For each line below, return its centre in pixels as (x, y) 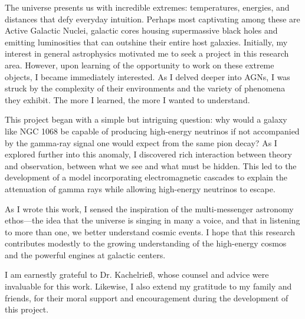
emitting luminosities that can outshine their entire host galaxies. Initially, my (146, 42)
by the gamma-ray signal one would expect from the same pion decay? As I (141, 142)
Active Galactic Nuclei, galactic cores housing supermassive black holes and (141, 30)
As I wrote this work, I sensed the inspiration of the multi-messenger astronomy (149, 208)
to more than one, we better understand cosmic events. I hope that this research (150, 231)
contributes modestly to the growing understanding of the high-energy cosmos (146, 243)
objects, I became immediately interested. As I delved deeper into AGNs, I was (147, 76)
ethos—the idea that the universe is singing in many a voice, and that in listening (152, 220)
